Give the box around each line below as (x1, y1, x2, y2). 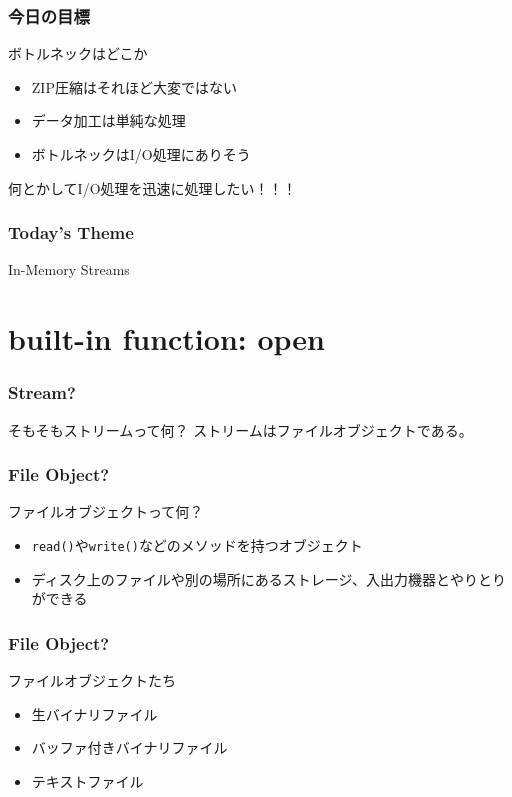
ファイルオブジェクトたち (8, 670, 176, 691)
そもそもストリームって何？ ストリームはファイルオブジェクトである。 (8, 419, 473, 440)
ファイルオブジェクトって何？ (8, 501, 204, 522)
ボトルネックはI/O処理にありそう (31, 144, 251, 164)
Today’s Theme (8, 220, 134, 245)
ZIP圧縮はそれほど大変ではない (31, 76, 237, 97)
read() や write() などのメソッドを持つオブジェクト (31, 535, 363, 555)
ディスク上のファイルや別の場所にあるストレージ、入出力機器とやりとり (31, 568, 507, 589)
